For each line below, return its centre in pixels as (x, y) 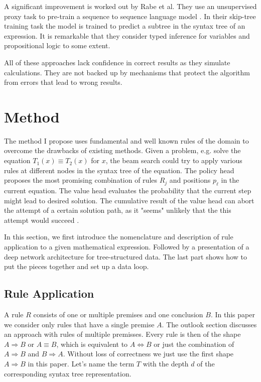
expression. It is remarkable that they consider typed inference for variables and (127, 35)
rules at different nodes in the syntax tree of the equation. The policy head (119, 170)
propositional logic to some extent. (57, 45)
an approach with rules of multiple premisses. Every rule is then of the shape (122, 334)
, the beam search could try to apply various (174, 160)
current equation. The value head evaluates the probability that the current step (128, 190)
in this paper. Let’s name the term (81, 363)
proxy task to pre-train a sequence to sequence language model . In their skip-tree (130, 16)
